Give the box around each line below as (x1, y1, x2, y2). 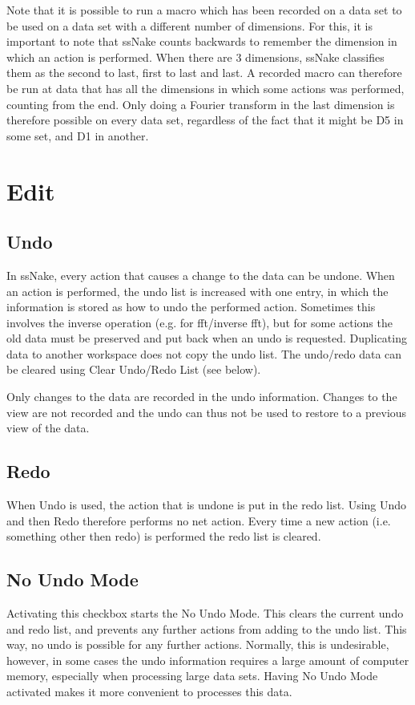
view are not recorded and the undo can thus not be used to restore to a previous (6, 403, 407, 420)
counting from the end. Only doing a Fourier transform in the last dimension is (6, 95, 395, 112)
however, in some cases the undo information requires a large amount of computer (6, 651, 409, 668)
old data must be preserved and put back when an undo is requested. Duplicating (6, 330, 407, 346)
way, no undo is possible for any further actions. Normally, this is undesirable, (6, 636, 389, 653)
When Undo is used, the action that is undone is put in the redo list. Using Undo (6, 496, 407, 513)
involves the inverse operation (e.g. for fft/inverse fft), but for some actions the (6, 314, 393, 330)
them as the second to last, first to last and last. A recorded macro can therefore (6, 64, 402, 81)
